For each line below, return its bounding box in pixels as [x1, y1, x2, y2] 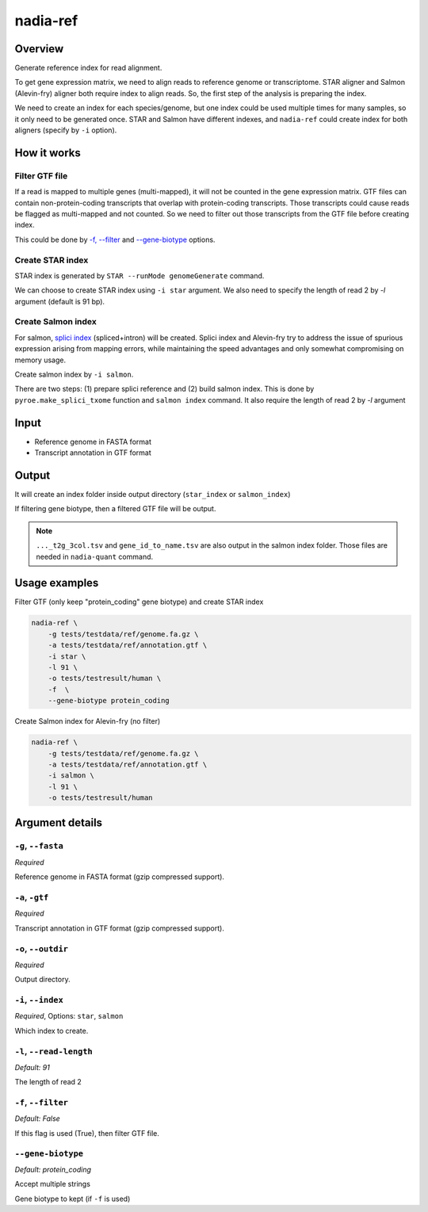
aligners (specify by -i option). [14, 125, 117, 135]
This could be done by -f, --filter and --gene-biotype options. [14, 235, 216, 244]
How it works [14, 146, 81, 159]
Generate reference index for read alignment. [14, 63, 162, 73]
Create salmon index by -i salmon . [14, 369, 134, 379]
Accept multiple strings [14, 1180, 91, 1189]
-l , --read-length [14, 1046, 93, 1057]
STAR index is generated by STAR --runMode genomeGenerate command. [14, 270, 265, 281]
